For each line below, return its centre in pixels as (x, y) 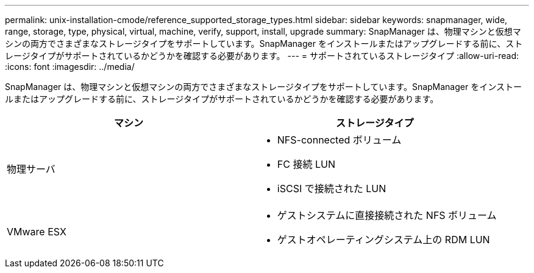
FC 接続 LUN (306, 164)
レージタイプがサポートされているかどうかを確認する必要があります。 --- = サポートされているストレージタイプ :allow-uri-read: (262, 56)
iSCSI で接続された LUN (332, 188)
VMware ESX (37, 232)
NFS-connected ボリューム (339, 140)
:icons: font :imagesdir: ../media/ (70, 67)
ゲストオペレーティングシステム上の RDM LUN (383, 240)
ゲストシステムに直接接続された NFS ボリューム (387, 215)
